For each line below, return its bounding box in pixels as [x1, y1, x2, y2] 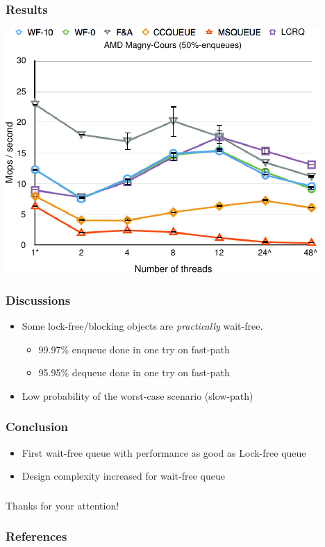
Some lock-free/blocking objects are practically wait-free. [22, 319, 263, 333]
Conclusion [6, 418, 68, 435]
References [6, 528, 67, 545]
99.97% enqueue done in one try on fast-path [38, 342, 230, 356]
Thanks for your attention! [6, 498, 119, 512]
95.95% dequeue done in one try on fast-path [38, 365, 230, 380]
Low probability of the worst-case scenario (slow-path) [22, 388, 253, 403]
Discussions [6, 291, 71, 308]
